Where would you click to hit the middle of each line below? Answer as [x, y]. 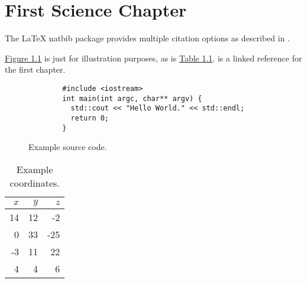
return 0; [90, 118]
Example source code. [68, 147]
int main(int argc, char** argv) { [132, 98]
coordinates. [35, 183]
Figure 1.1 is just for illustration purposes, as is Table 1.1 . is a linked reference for [153, 58]
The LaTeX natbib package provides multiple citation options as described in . [148, 38]
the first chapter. [35, 69]
